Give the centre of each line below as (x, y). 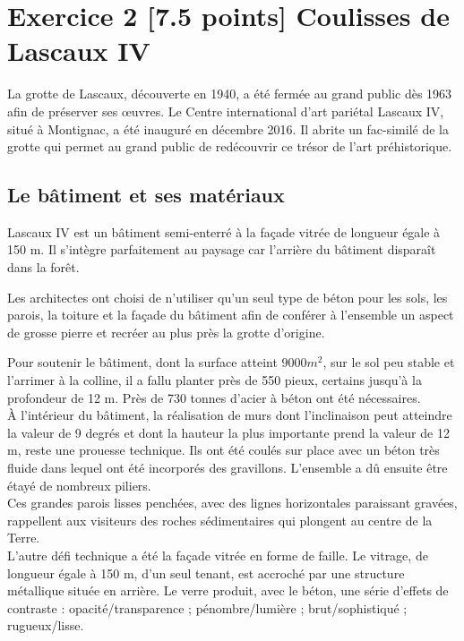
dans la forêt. (43, 267)
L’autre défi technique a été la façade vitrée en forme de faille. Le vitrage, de (218, 555)
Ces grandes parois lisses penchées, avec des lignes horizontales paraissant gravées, (232, 503)
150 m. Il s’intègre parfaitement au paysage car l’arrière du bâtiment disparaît (222, 249)
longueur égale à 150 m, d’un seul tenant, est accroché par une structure (206, 573)
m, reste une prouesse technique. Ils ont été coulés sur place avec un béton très (223, 450)
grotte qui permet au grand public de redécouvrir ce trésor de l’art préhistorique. (230, 146)
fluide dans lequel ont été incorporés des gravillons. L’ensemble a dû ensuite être (228, 468)
